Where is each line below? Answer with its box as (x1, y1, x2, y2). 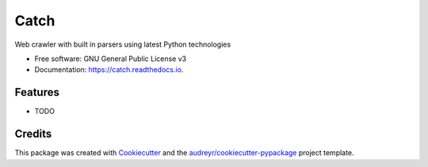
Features (14, 85, 59, 99)
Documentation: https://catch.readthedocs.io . (34, 65, 184, 74)
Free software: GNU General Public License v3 (34, 54, 187, 63)
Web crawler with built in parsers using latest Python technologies (14, 40, 231, 49)
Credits (14, 127, 52, 141)
